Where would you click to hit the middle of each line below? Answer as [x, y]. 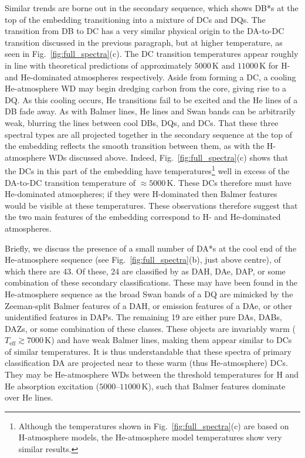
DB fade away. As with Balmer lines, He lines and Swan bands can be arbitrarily [150, 111]
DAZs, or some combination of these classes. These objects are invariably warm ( [150, 328]
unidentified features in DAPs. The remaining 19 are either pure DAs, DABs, [143, 317]
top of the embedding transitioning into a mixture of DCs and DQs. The [135, 19]
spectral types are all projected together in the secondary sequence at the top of [149, 134]
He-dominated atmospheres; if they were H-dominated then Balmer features [141, 194]
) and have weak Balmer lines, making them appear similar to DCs [172, 340]
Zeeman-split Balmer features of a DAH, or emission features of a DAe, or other [148, 305]
